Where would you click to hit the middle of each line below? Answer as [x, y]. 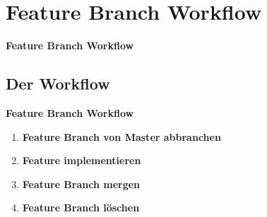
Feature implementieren [82, 160]
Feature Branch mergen [81, 184]
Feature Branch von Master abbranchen [121, 136]
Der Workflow [58, 83]
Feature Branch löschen [81, 207]
